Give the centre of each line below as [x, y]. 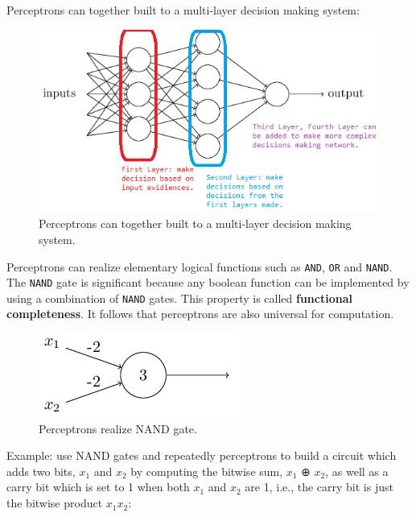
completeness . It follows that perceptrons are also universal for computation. [200, 314]
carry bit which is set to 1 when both [98, 487]
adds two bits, [41, 471]
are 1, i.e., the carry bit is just [319, 487]
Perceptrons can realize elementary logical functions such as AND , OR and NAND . [200, 266]
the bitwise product [55, 503]
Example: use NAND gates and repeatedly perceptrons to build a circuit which [202, 455]
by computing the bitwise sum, [207, 471]
